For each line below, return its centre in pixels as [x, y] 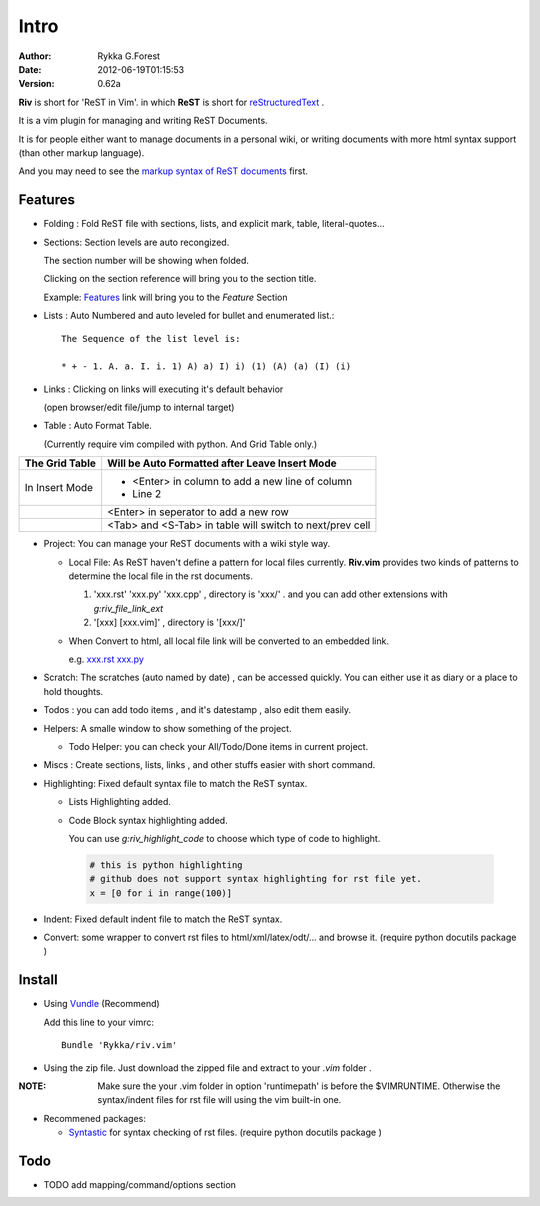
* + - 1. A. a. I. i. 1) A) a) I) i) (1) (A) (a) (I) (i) [206, 366]
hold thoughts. [73, 691]
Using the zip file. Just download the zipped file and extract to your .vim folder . [207, 1067]
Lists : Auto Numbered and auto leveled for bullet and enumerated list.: [189, 316]
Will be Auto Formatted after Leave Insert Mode [221, 463]
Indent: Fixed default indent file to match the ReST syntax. [163, 919]
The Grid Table [60, 463]
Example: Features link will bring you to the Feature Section [165, 297]
